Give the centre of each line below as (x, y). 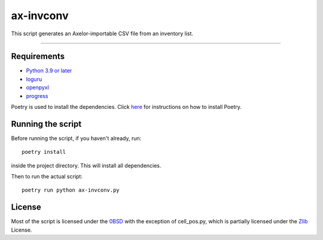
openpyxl (37, 87)
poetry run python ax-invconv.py (71, 190)
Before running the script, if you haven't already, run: (76, 138)
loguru (34, 79)
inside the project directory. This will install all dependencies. (86, 165)
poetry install (44, 152)
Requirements (38, 57)
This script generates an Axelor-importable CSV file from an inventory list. (102, 34)
